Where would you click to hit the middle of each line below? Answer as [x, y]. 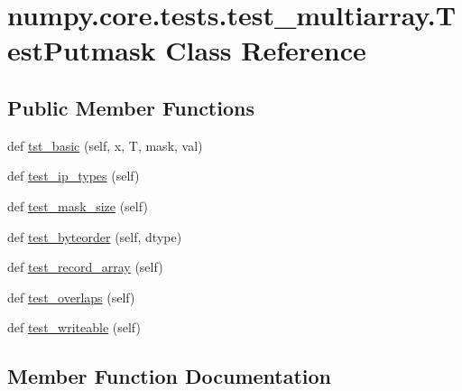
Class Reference [266, 50]
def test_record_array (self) [85, 267]
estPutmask [82, 50]
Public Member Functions [131, 107]
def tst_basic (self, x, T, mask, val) [105, 145]
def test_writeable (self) [74, 327]
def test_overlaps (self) [71, 297]
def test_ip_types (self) [74, 176]
